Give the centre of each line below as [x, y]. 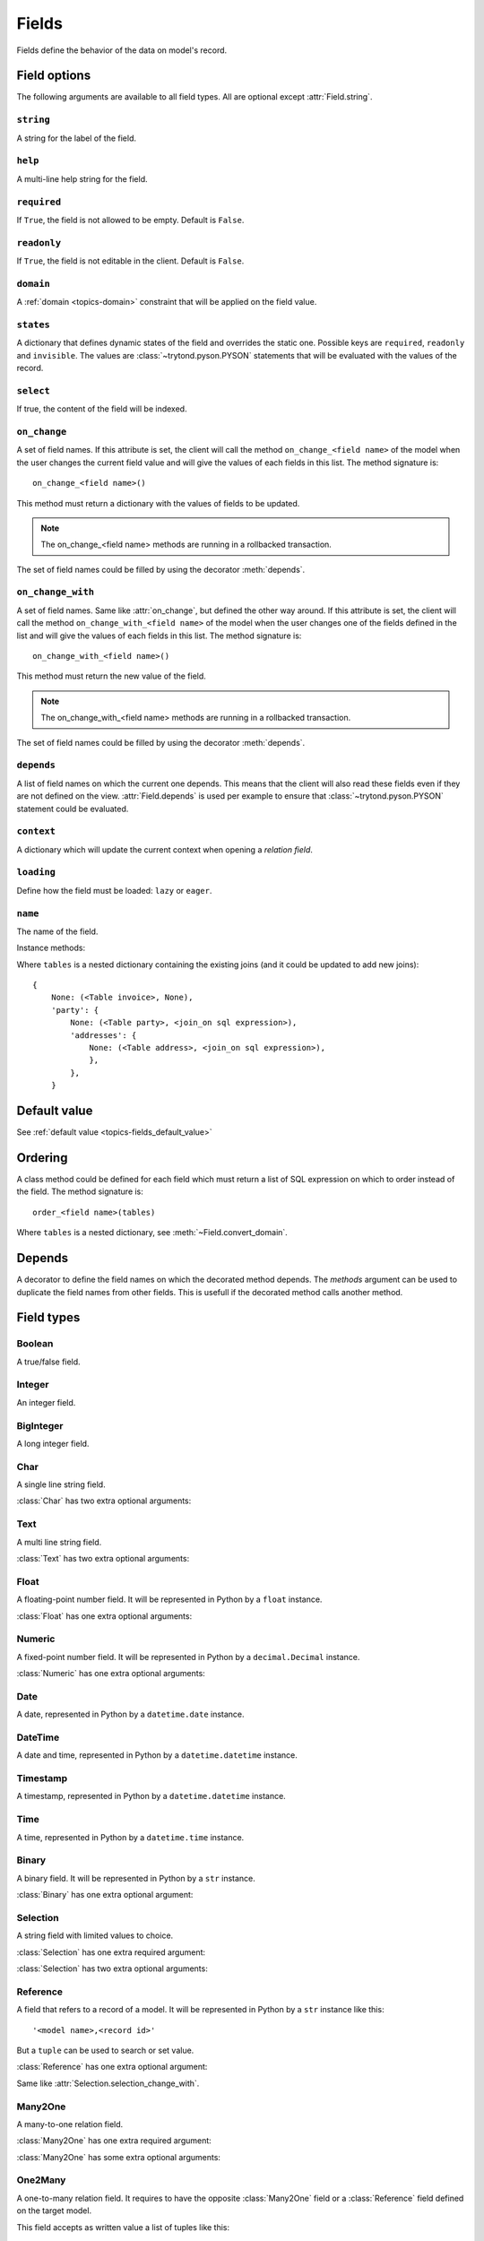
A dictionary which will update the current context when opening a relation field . [165, 849]
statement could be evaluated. [73, 809]
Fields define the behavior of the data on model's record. [122, 50]
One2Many [41, 2180]
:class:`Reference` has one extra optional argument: [112, 2067]
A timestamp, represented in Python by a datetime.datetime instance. [151, 1796]
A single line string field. [61, 1484]
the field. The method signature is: [80, 1191]
